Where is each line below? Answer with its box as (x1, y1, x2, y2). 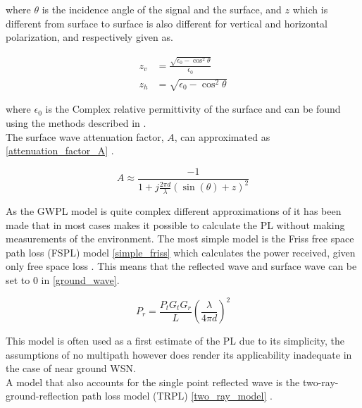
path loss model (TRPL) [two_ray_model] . (82, 388, 273, 403)
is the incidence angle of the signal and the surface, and (42, 2, 282, 16)
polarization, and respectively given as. (6, 30, 173, 44)
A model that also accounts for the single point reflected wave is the (6, 374, 300, 389)
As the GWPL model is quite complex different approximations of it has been (6, 203, 342, 218)
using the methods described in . (6, 115, 146, 130)
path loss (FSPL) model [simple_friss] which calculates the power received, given (6, 245, 356, 259)
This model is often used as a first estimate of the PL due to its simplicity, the (6, 333, 344, 347)
